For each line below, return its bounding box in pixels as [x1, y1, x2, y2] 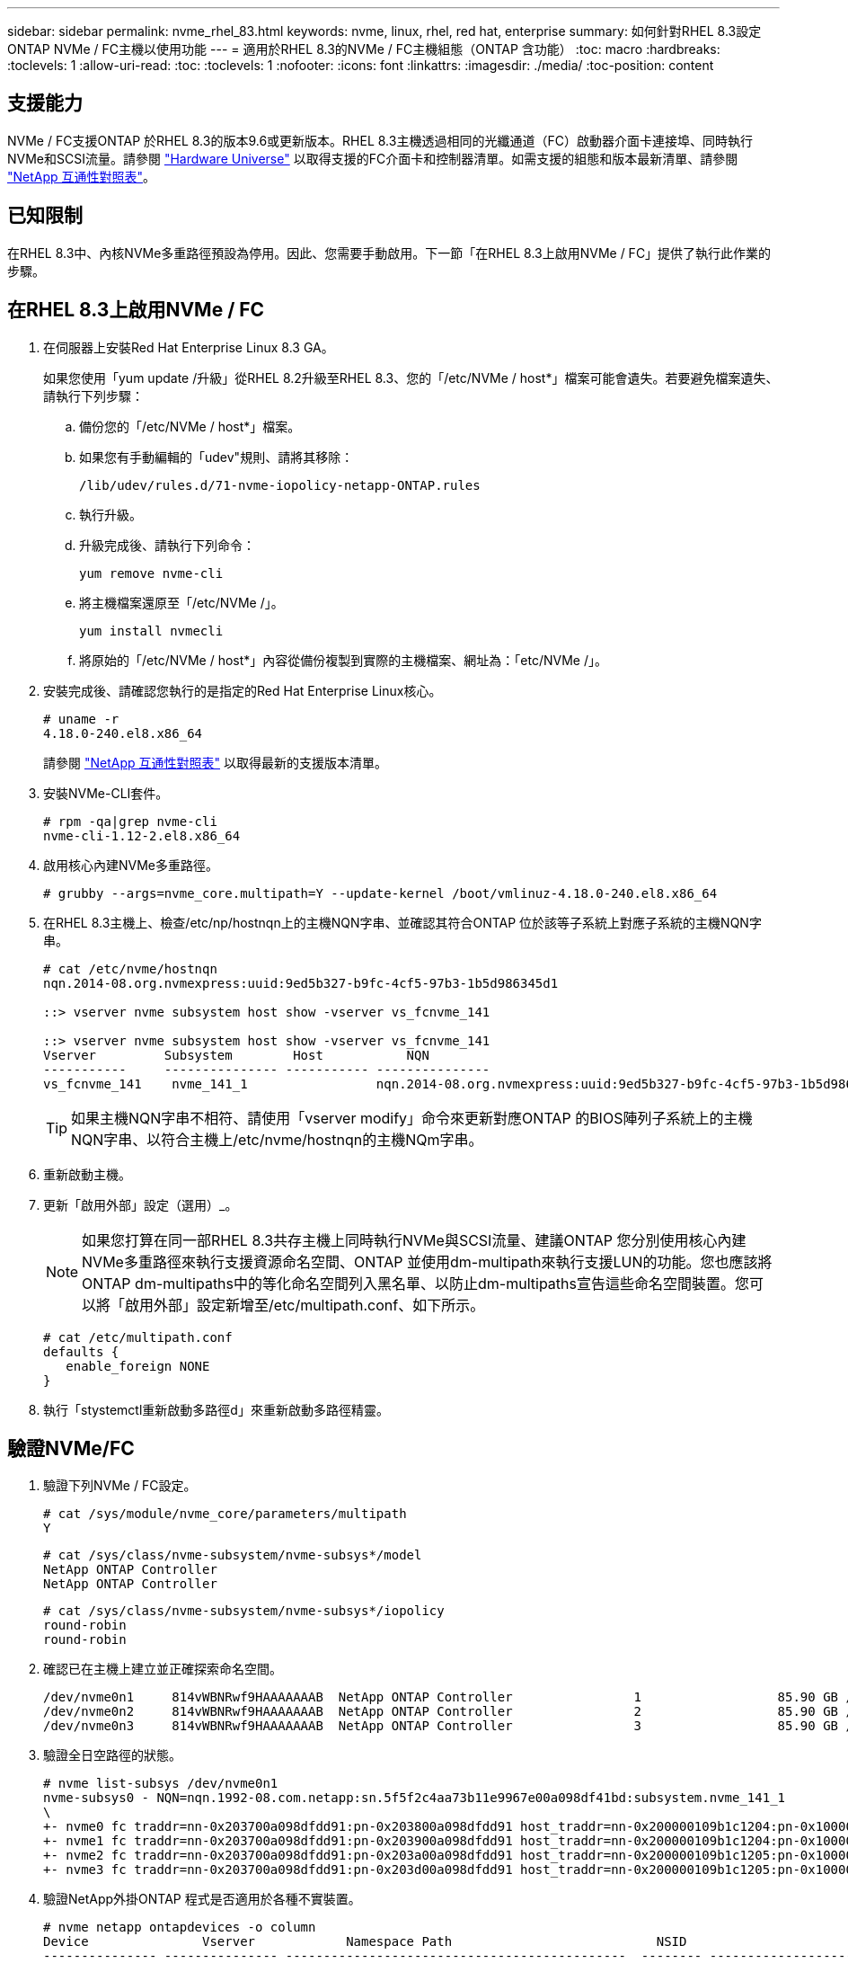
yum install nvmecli [79, 623, 224, 638]
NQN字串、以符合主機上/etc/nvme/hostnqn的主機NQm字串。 [71, 1130, 483, 1149]
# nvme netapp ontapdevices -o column [43, 1920, 316, 1935]
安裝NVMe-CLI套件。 [43, 785, 169, 801]
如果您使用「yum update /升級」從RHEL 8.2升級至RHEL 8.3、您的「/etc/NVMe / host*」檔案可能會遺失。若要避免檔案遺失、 [43, 369, 779, 386]
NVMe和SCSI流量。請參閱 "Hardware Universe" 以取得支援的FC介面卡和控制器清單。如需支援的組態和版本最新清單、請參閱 [7, 150, 738, 166]
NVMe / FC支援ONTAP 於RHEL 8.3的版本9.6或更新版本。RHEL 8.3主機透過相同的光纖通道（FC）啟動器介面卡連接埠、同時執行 [7, 132, 753, 148]
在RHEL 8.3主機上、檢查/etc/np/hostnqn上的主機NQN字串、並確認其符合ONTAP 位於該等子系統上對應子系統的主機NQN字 [43, 914, 762, 930]
